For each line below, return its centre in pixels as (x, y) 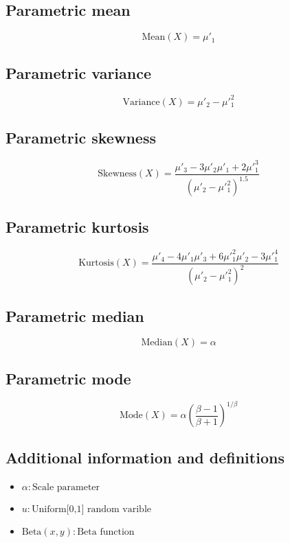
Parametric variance (79, 72)
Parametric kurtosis (77, 227)
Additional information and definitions (145, 458)
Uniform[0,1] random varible (92, 510)
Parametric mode (68, 378)
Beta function (106, 532)
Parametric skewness (81, 138)
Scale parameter (66, 488)
